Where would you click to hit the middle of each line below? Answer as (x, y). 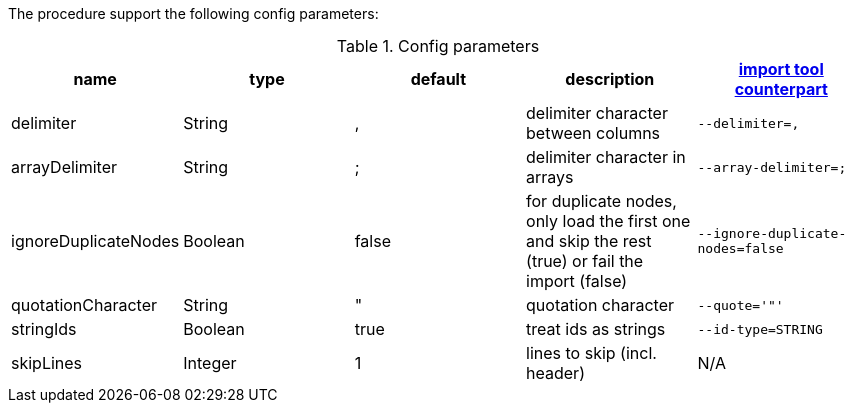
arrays (550, 177)
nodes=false (740, 248)
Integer (210, 363)
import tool (781, 69)
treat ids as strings (596, 329)
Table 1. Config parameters (438, 46)
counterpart (781, 89)
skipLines (47, 363)
